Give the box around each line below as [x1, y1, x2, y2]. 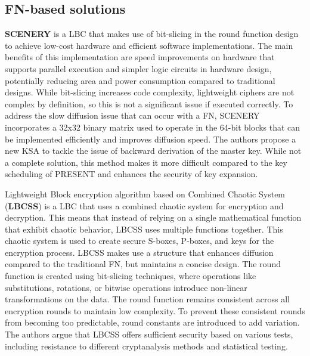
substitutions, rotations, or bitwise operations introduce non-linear [5, 281, 247, 293]
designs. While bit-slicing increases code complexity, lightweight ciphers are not [5, 86, 294, 98]
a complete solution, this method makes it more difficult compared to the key [5, 156, 287, 168]
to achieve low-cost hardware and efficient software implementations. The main [5, 39, 293, 51]
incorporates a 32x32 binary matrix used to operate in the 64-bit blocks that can [5, 120, 300, 133]
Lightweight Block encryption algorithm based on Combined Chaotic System [5, 187, 286, 200]
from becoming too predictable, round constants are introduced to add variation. [5, 316, 300, 329]
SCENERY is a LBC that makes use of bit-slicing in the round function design [5, 27, 299, 40]
